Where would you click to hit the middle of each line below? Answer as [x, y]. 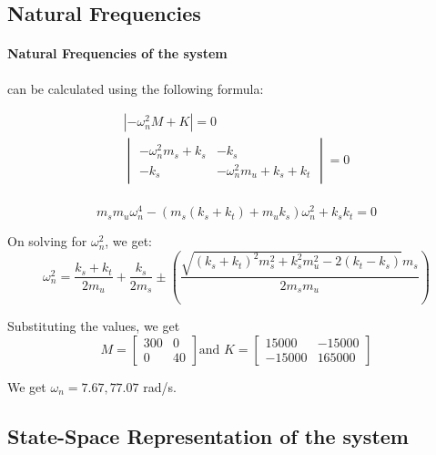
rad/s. [160, 386]
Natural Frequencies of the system [117, 53]
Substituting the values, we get [94, 325]
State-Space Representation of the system [208, 435]
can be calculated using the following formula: [136, 88]
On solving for [47, 241]
